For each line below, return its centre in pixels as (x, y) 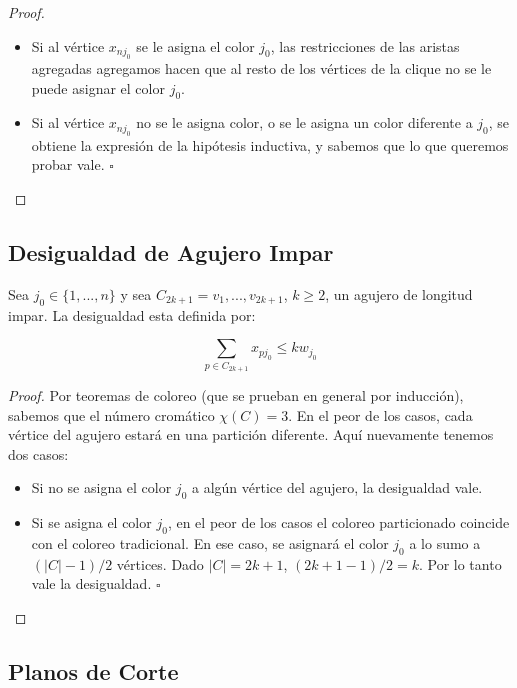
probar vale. (68, 164)
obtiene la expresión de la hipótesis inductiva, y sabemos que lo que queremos (270, 144)
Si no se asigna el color (101, 487)
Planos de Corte (93, 670)
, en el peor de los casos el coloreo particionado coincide (338, 522)
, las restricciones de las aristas (365, 45)
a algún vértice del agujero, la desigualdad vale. (337, 487)
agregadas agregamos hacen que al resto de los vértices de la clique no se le (261, 68)
